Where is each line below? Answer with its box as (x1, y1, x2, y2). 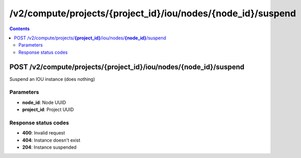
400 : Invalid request (22, 130, 65, 136)
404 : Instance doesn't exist (22, 137, 81, 143)
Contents (9, 26, 30, 32)
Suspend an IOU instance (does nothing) (9, 76, 96, 82)
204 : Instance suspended (22, 144, 77, 150)
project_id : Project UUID (22, 106, 74, 112)
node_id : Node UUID (22, 99, 66, 105)
